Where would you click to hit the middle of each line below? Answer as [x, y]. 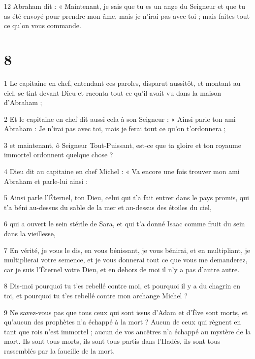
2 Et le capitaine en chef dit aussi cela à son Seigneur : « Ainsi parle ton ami [120, 119]
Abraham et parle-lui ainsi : [46, 181]
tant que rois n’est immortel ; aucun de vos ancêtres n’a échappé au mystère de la [127, 331]
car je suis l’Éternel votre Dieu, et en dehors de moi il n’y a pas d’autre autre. [122, 269]
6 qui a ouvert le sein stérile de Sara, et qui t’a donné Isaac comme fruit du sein [125, 224]
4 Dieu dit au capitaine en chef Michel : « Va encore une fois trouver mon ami [122, 171]
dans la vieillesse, [30, 233]
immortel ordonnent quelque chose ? [59, 155]
